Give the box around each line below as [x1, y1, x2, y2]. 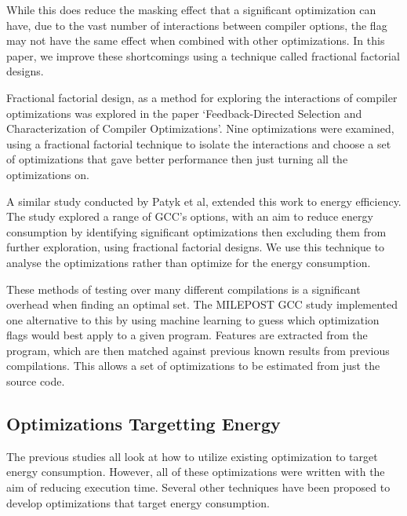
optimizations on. [6, 166, 89, 182]
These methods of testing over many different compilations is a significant [6, 280, 361, 297]
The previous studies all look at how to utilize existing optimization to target [6, 448, 378, 464]
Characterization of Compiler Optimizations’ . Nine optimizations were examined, [6, 120, 394, 137]
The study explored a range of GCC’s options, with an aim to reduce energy [6, 208, 373, 225]
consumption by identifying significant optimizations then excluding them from [6, 223, 387, 240]
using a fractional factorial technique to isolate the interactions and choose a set [6, 135, 391, 152]
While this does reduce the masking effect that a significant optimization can [6, 2, 376, 17]
